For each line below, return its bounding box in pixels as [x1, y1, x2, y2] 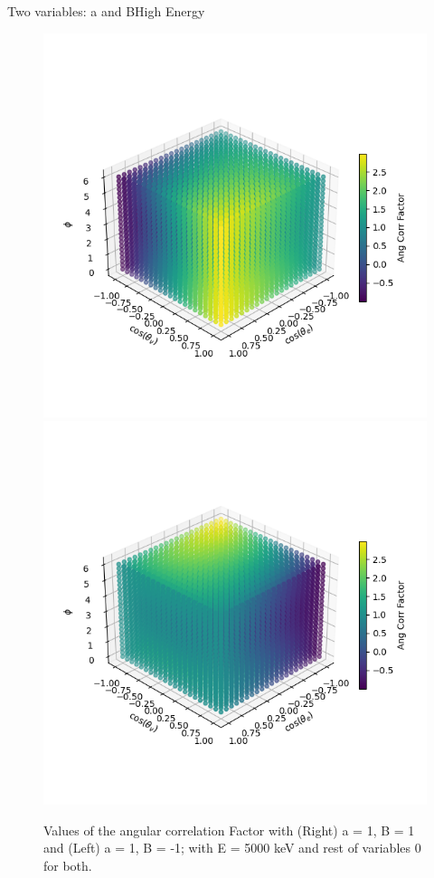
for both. [43, 855, 92, 874]
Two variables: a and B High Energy [7, 2, 205, 20]
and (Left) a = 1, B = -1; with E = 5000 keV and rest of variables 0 [43, 838, 421, 857]
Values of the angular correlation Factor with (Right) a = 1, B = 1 [43, 820, 415, 839]
